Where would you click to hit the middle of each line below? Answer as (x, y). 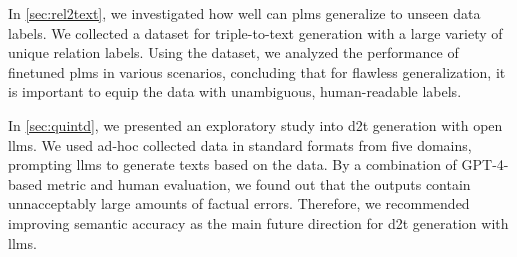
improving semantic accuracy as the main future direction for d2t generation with (258, 222)
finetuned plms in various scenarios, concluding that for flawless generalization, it (257, 71)
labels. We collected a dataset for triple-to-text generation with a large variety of (255, 32)
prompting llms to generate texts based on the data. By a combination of (232, 164)
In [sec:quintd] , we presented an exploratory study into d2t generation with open (255, 124)
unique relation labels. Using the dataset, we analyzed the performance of (233, 52)
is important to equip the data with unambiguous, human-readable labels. (235, 91)
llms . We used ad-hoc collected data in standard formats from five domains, (240, 144)
